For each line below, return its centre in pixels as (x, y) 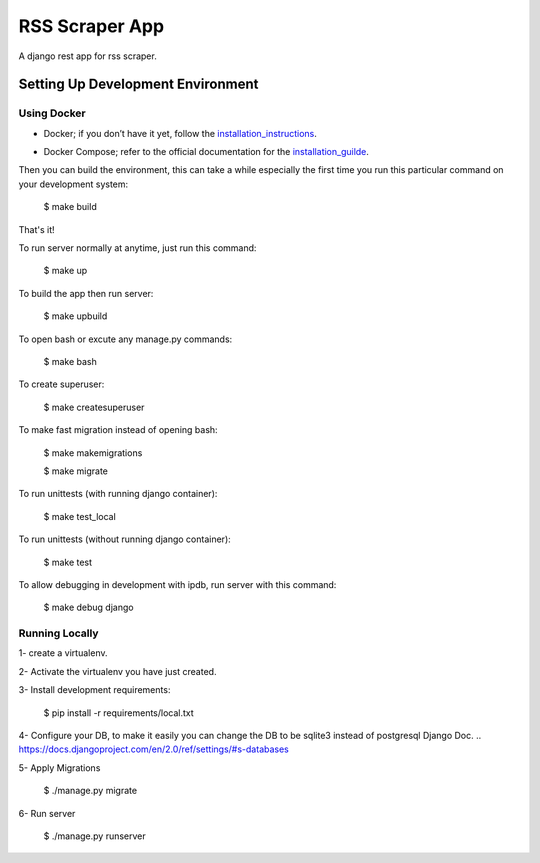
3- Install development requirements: (94, 690)
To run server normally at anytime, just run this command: (137, 248)
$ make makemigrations (93, 452)
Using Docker (52, 113)
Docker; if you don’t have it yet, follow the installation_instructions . (180, 133)
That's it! (36, 229)
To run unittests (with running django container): (118, 494)
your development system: (73, 184)
